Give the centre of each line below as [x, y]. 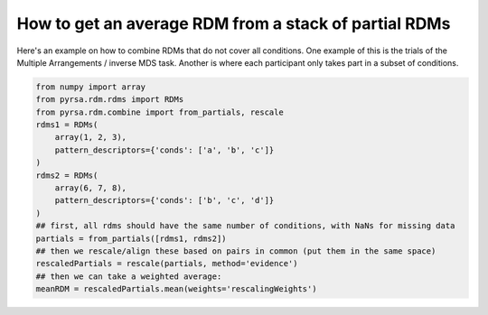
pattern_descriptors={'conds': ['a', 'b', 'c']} [164, 150]
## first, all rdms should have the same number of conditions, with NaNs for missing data [245, 226]
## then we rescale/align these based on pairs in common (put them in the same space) [236, 251]
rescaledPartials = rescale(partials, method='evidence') [167, 264]
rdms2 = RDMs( [67, 175]
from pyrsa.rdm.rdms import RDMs [110, 100]
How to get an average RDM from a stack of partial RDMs [234, 23]
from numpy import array [91, 87]
